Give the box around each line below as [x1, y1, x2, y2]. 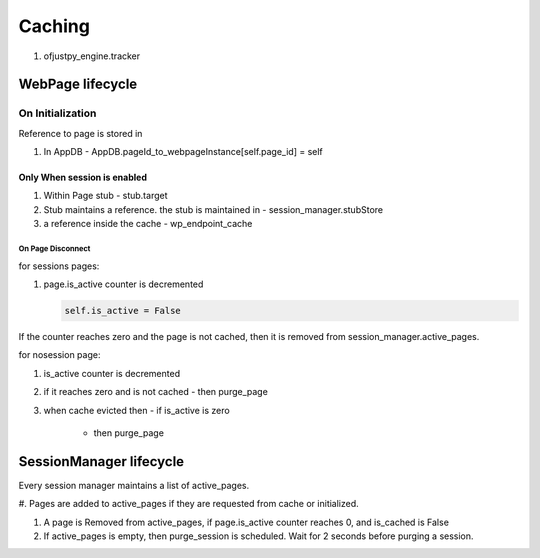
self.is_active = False [64, 305, 182, 317]
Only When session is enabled [18, 171, 147, 184]
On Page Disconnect [18, 244, 91, 254]
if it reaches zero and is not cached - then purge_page [43, 386, 269, 398]
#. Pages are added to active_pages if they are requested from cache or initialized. [18, 498, 359, 510]
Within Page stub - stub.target [43, 190, 168, 202]
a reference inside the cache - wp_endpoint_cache [43, 218, 253, 230]
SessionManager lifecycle [18, 453, 185, 470]
